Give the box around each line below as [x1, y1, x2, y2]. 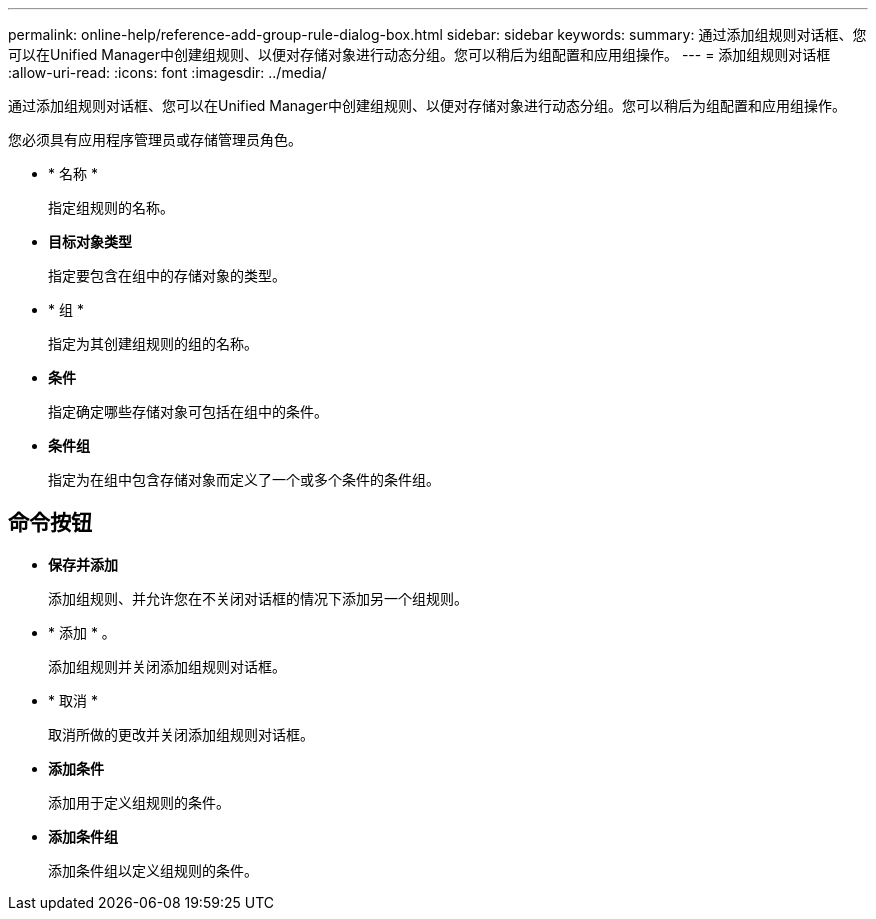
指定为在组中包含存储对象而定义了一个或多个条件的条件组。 [48, 471, 440, 488]
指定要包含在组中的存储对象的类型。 [48, 267, 286, 284]
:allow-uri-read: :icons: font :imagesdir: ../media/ [8, 64, 327, 81]
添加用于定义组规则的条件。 [48, 793, 230, 811]
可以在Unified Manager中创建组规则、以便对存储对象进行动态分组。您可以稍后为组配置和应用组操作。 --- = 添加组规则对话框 [8, 46, 831, 63]
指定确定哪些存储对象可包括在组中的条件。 [48, 403, 328, 420]
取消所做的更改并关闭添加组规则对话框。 [48, 725, 314, 743]
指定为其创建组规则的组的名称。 [48, 335, 258, 352]
